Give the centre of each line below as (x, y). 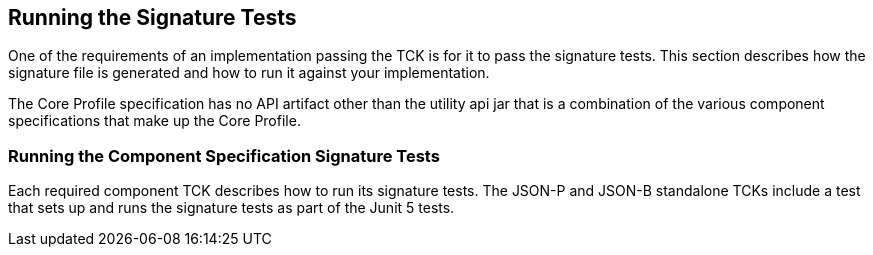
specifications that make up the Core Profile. (154, 121)
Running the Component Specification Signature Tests (224, 155)
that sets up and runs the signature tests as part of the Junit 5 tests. (231, 208)
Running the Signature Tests (152, 17)
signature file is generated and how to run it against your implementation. (249, 73)
